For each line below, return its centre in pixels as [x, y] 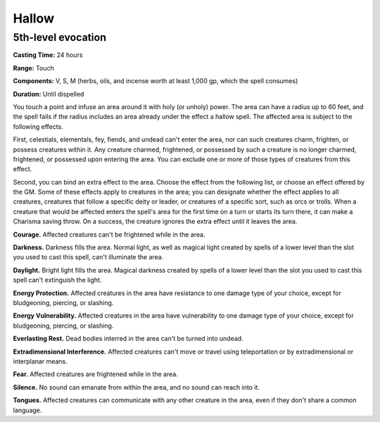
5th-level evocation [60, 37]
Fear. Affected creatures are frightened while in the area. [96, 374]
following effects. [38, 126]
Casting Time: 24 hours [48, 55]
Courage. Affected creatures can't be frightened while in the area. [109, 234]
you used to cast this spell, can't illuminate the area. [88, 257]
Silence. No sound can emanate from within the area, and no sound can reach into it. [137, 387]
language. [27, 410]
